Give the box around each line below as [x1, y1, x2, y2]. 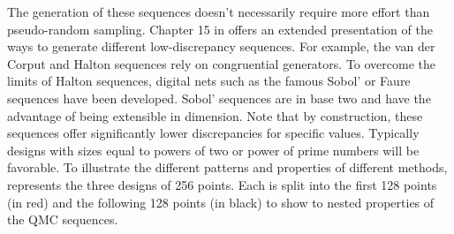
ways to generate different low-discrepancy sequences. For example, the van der [7, 37, 435, 56]
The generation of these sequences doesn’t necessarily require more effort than [7, 3, 430, 20]
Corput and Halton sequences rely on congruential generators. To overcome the [7, 54, 435, 72]
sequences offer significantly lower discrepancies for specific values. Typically [7, 124, 420, 142]
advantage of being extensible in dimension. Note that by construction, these [7, 106, 423, 125]
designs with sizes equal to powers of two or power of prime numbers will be [7, 140, 420, 159]
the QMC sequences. [7, 210, 118, 229]
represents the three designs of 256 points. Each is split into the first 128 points [7, 175, 437, 193]
